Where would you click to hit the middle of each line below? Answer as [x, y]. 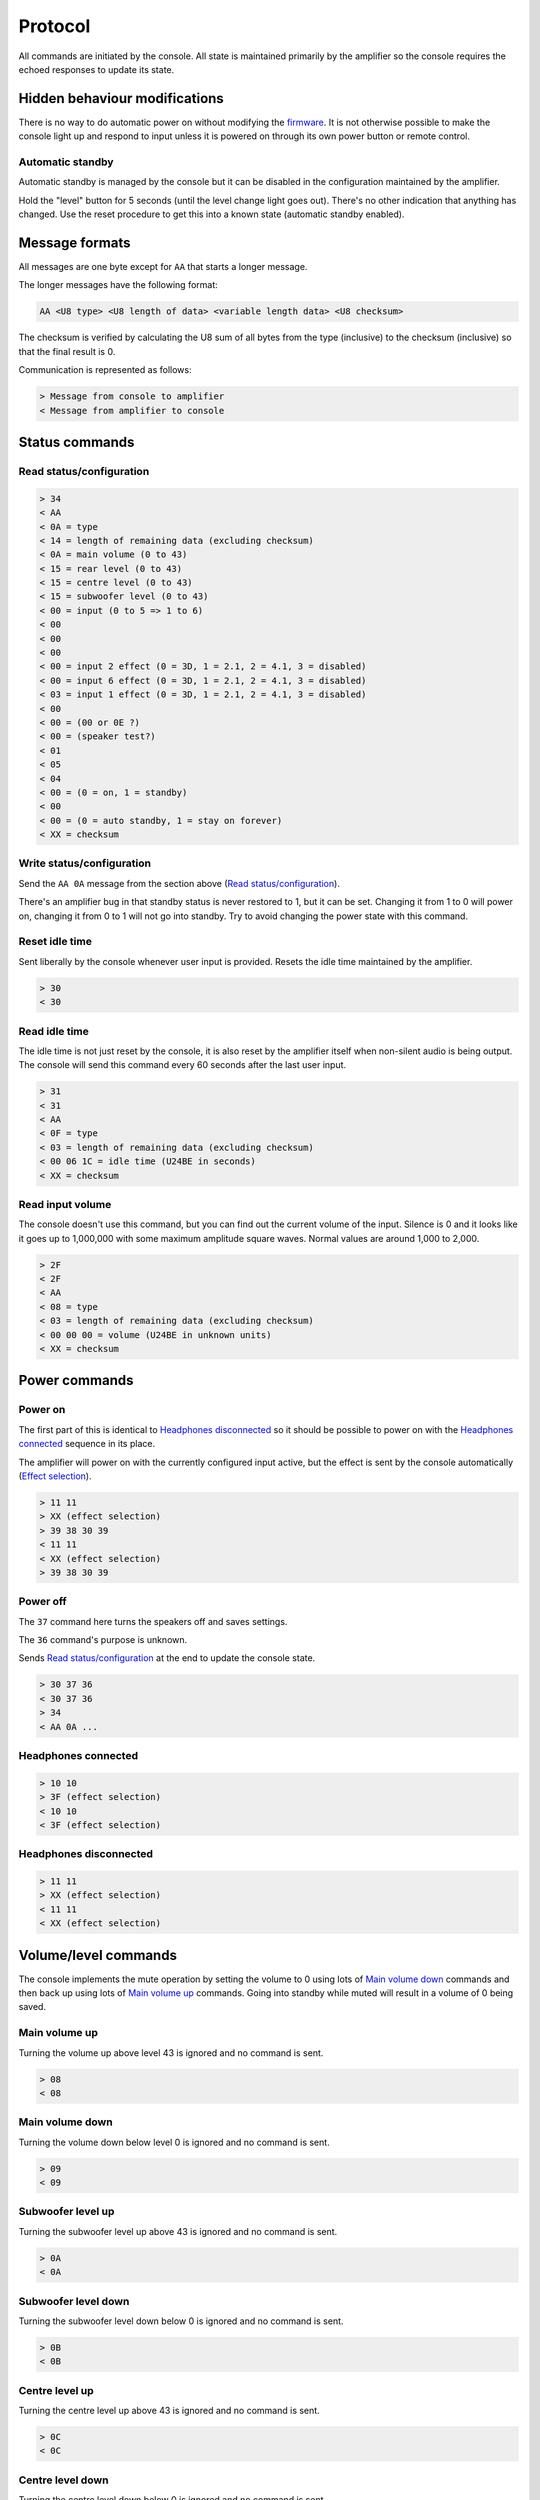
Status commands [76, 441]
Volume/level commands [97, 1955]
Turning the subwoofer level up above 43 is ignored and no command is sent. [178, 2231]
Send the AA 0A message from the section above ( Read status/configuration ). [179, 883]
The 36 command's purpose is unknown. [103, 1640]
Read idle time [54, 1031]
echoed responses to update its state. [96, 69]
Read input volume [65, 1204]
